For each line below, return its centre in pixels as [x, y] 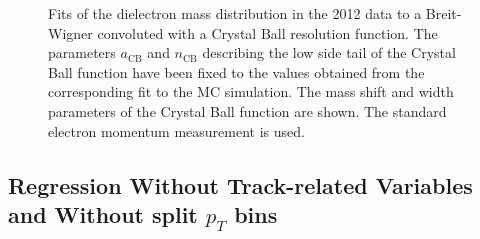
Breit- [443, 13]
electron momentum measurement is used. [176, 130]
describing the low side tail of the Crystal [329, 52]
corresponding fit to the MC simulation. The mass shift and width [251, 91]
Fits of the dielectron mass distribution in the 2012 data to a [235, 13]
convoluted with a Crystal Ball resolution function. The [267, 32]
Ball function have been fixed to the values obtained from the [236, 71]
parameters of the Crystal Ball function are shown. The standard [247, 110]
